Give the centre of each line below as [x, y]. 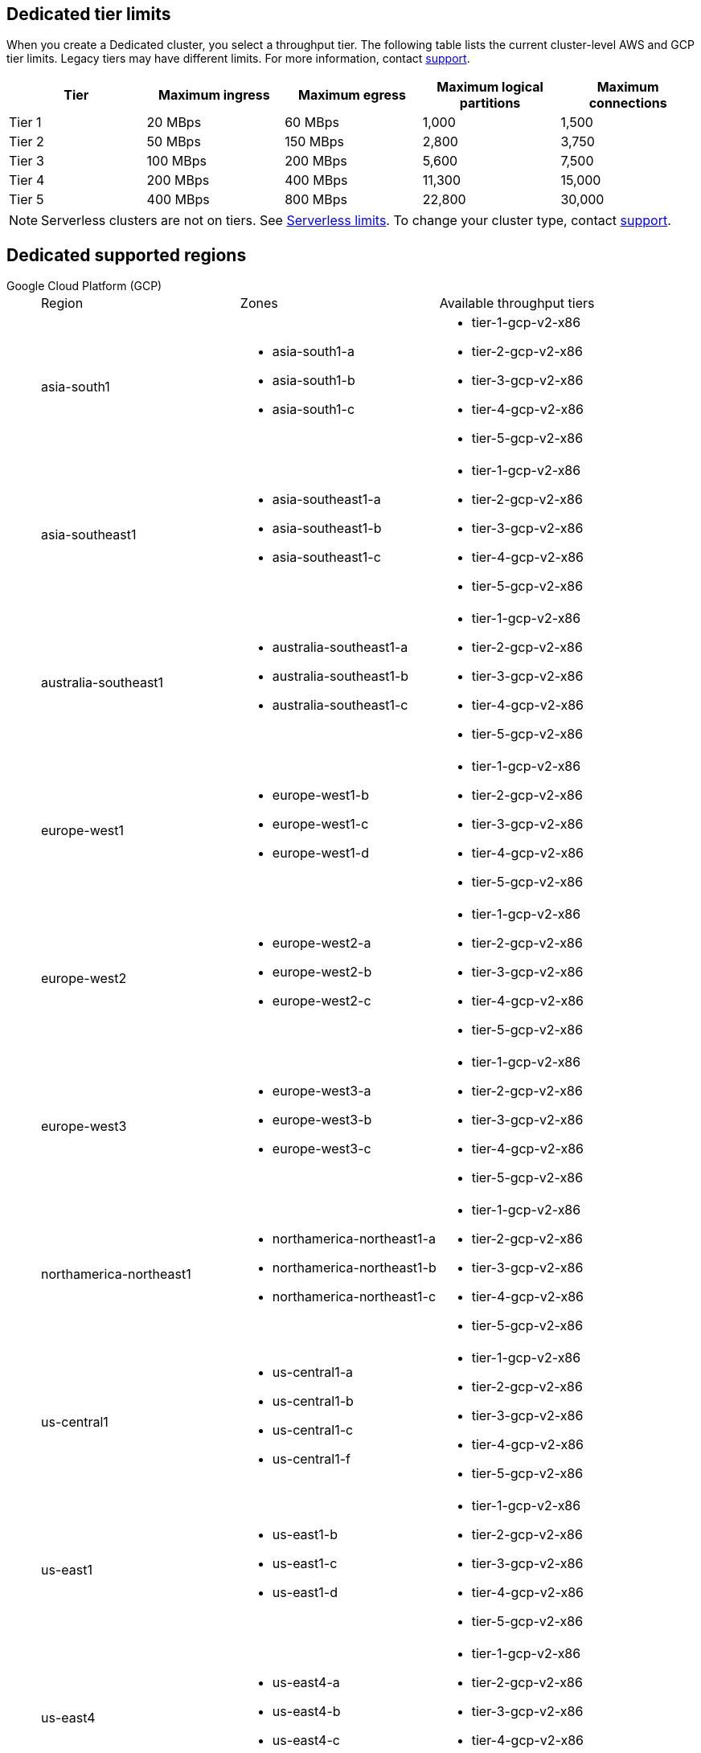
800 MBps [316, 200]
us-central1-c [313, 1430]
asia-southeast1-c [326, 557]
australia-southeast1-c [340, 705]
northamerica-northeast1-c [354, 1297]
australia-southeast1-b [340, 676]
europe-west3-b [322, 1120]
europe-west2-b [322, 972]
